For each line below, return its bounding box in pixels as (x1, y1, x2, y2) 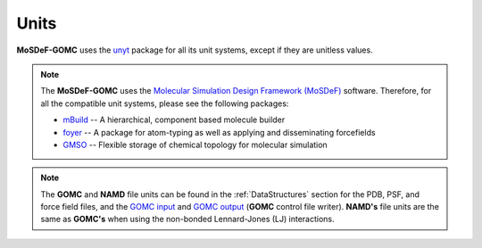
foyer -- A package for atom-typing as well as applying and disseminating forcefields (62, 127, 376, 137)
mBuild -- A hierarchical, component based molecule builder (62, 114, 286, 125)
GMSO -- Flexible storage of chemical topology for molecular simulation (62, 139, 328, 150)
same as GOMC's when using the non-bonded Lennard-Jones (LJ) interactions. (40, 214, 335, 225)
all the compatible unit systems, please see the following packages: (40, 98, 289, 109)
